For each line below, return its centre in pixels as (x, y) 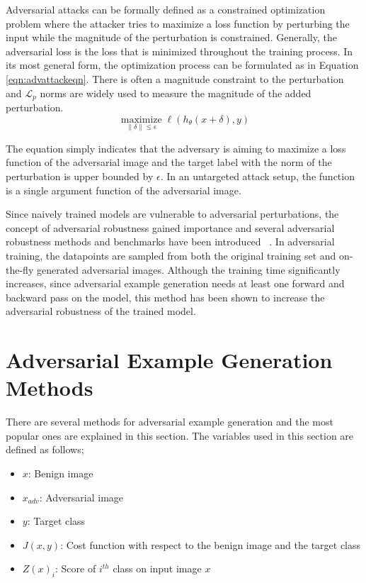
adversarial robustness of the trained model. (101, 311)
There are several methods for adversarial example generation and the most (170, 422)
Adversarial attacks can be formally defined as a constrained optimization (166, 9)
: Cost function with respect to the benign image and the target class (211, 544)
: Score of (76, 568)
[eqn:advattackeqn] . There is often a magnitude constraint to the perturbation (175, 78)
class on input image (157, 568)
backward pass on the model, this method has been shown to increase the (165, 297)
